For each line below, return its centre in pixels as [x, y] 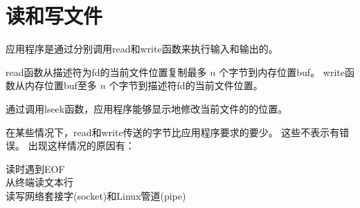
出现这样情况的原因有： [81, 145]
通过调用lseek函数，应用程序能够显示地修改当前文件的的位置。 [147, 108]
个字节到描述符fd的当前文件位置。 [186, 85]
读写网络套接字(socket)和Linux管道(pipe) [96, 195]
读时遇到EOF [35, 168]
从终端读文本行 [39, 182]
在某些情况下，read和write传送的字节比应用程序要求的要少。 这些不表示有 [173, 132]
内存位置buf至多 [61, 85]
